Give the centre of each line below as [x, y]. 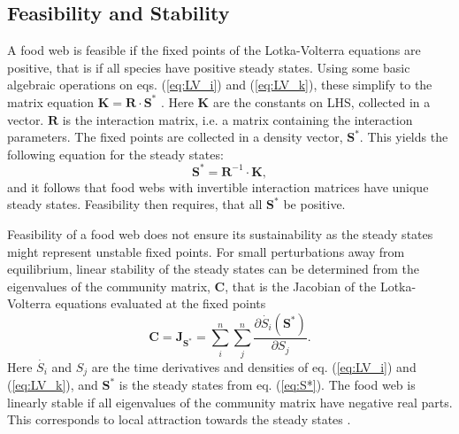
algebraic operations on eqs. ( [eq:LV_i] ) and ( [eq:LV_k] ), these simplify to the [220, 85]
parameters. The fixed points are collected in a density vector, [175, 137]
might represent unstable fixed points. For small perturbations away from [206, 251]
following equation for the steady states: [115, 154]
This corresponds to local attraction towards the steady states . [179, 419]
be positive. [314, 204]
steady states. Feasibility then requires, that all [135, 204]
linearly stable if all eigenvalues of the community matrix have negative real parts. [230, 402]
